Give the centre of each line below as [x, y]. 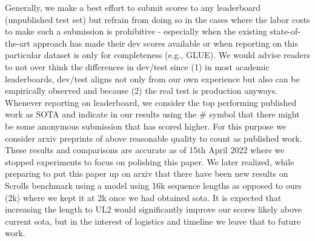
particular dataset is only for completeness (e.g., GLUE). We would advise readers [157, 55]
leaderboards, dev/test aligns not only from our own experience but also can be [152, 78]
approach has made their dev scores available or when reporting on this [165, 43]
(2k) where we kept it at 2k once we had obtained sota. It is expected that [143, 197]
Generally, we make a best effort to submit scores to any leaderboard [133, 7]
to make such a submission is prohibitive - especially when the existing [136, 31]
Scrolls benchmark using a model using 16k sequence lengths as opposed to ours [153, 185]
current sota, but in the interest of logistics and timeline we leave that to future [153, 221]
